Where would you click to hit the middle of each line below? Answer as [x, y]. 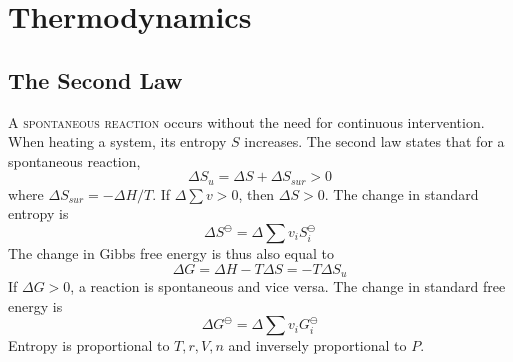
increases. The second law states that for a [374, 141]
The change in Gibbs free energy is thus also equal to [171, 253]
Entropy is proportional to [89, 345]
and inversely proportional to [317, 345]
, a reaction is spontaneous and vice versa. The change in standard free [288, 286]
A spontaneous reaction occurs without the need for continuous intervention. [246, 121]
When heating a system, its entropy [117, 141]
